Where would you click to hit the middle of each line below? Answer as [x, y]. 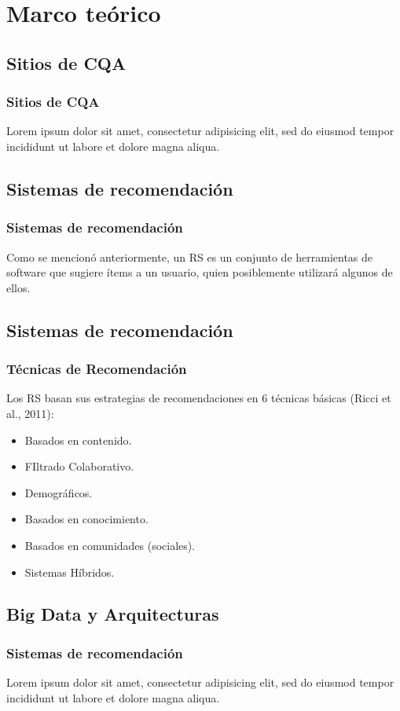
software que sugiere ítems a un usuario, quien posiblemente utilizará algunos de [200, 272]
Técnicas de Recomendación [97, 369]
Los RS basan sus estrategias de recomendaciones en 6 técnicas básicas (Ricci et [199, 398]
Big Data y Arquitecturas [113, 614]
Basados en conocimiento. [86, 519]
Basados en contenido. [78, 440]
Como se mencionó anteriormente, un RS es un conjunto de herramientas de [190, 257]
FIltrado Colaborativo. [79, 466]
